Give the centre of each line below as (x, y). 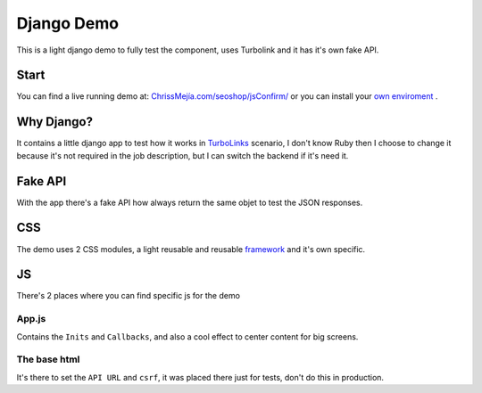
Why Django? (55, 122)
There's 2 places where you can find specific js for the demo (129, 296)
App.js (31, 319)
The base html (48, 359)
